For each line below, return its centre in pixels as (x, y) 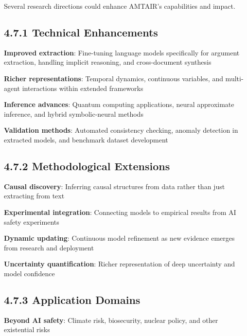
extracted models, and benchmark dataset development (86, 139)
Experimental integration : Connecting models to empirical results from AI (120, 212)
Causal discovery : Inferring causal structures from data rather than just (115, 186)
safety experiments (32, 221)
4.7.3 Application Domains (72, 299)
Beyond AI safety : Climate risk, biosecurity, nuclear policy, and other (111, 320)
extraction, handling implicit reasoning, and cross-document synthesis (108, 62)
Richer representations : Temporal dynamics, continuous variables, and (114, 78)
